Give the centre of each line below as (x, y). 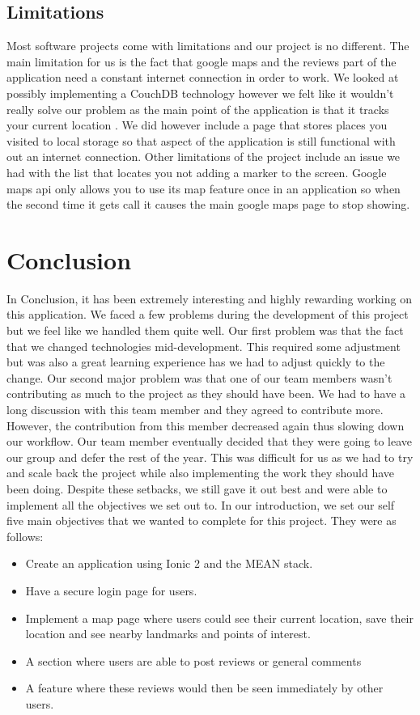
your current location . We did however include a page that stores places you (197, 125)
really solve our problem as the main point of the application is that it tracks (198, 109)
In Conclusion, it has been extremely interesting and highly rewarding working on (209, 298)
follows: (25, 536)
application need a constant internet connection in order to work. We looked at (203, 77)
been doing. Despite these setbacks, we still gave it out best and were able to (197, 488)
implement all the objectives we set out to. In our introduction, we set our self (201, 504)
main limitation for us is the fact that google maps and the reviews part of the (202, 61)
